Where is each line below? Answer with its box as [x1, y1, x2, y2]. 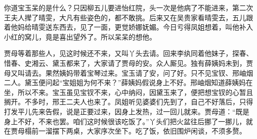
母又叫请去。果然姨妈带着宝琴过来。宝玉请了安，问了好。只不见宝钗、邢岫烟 [4, 67, 253, 78]
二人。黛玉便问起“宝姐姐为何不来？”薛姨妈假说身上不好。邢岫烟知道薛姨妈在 [4, 77, 253, 88]
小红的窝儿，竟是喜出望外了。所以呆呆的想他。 [4, 31, 156, 42]
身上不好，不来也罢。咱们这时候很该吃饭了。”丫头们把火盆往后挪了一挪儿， [4, 116, 246, 126]
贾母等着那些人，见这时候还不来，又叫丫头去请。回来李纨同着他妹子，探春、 [4, 48, 253, 58]
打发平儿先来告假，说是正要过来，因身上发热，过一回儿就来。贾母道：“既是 [4, 106, 250, 116]
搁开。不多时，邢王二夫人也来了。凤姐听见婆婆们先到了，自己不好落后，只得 [4, 96, 253, 107]
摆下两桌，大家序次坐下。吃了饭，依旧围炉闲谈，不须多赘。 [52, 126, 246, 136]
